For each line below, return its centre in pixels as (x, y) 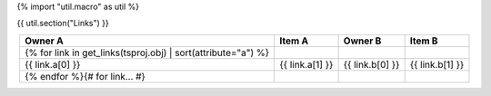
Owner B (362, 41)
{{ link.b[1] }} (437, 64)
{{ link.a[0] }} (52, 64)
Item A (294, 41)
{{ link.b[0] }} (371, 64)
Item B (424, 41)
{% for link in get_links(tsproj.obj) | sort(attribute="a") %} (147, 53)
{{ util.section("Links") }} (63, 24)
